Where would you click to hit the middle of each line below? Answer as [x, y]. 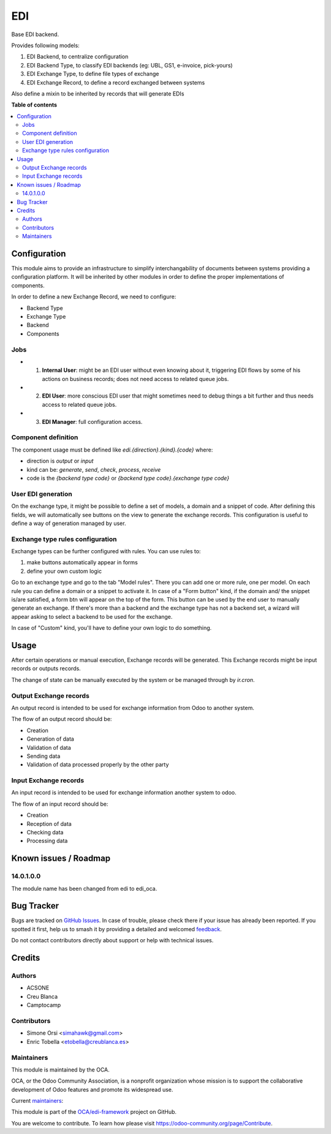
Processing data [47, 841]
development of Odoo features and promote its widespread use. [92, 1089]
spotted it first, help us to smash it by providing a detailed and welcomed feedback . [116, 929]
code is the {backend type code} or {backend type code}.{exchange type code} [128, 478]
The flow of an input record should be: [60, 804]
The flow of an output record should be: [62, 719]
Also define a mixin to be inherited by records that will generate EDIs [98, 93]
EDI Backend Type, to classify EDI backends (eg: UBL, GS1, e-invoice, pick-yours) [130, 65]
